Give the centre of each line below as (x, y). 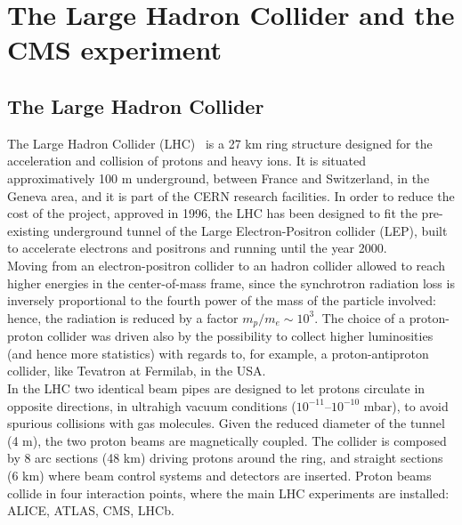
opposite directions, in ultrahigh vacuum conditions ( (152, 405)
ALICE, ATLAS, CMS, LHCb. (91, 510)
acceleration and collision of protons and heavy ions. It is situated (186, 161)
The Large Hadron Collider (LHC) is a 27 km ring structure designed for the (220, 143)
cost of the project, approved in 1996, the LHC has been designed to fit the (212, 213)
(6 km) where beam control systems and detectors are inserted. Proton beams (219, 475)
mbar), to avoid (406, 405)
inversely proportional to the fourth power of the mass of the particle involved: (222, 300)
